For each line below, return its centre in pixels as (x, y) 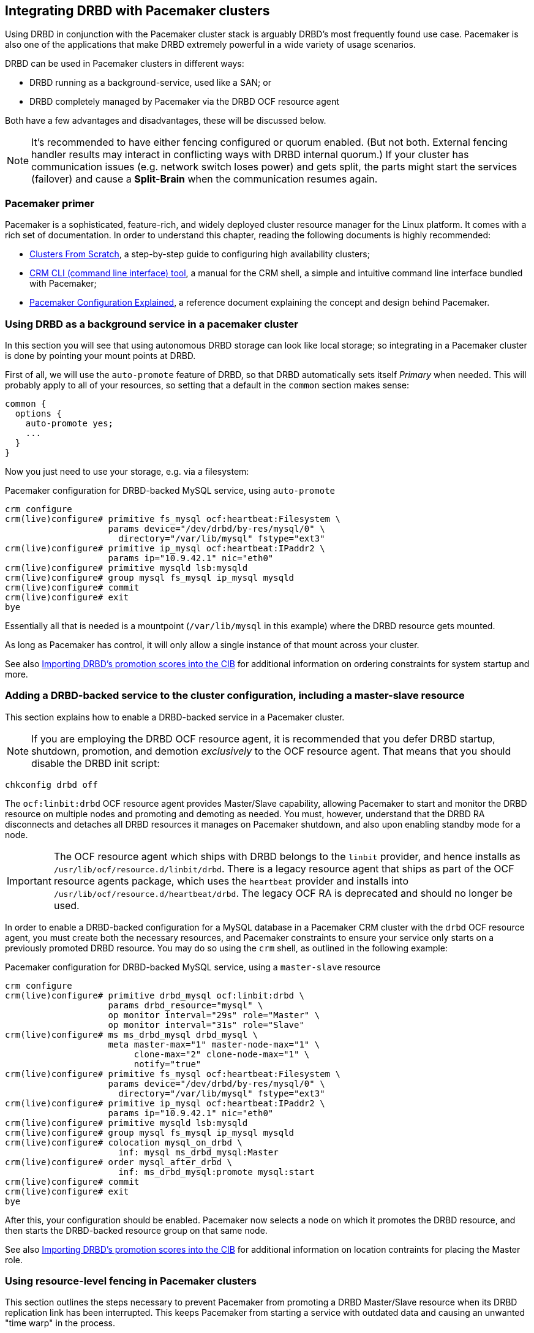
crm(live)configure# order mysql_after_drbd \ (118, 1162)
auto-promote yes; (70, 423)
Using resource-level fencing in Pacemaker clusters (131, 1281)
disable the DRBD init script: (96, 763)
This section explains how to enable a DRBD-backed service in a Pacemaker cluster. (175, 717)
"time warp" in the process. (60, 1323)
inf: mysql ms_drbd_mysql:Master (198, 1152)
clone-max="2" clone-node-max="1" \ (222, 1054)
